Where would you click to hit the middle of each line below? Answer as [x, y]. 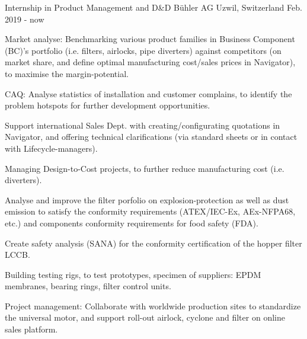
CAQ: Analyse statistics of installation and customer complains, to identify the [148, 93]
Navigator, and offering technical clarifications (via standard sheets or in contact [151, 137]
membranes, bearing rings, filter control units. [88, 286]
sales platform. [31, 329]
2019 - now [25, 19]
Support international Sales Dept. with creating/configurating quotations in [143, 125]
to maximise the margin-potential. [67, 73]
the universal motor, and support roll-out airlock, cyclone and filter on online [145, 317]
